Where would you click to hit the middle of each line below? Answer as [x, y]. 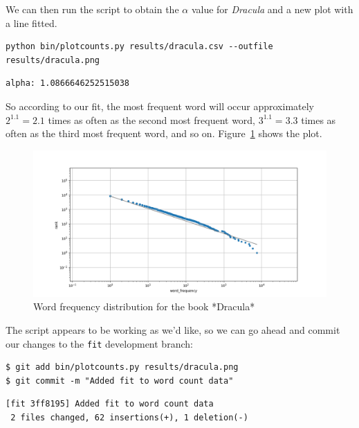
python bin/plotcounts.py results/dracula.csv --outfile [139, 47]
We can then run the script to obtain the [92, 9]
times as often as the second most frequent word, [152, 119]
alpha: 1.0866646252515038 [67, 83]
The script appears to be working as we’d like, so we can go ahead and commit [173, 329]
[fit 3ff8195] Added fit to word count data [110, 404]
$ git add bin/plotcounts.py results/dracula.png [122, 367]
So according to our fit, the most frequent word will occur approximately [160, 106]
